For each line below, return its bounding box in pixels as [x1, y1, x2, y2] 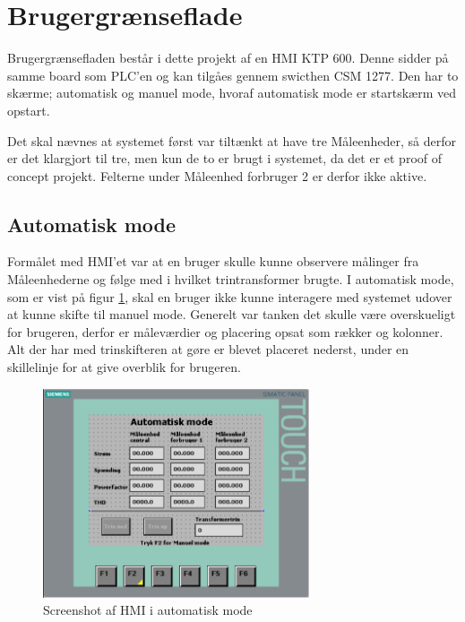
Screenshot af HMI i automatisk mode [43, 600, 253, 619]
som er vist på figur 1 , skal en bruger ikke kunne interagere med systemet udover [7, 287, 452, 306]
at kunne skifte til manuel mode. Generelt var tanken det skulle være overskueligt [7, 305, 456, 324]
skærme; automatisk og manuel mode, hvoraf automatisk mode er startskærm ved [7, 83, 457, 102]
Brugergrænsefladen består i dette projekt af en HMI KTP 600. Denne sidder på [7, 48, 449, 67]
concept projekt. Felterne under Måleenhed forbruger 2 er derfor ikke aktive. [7, 166, 427, 185]
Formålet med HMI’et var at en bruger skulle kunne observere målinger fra [7, 252, 419, 271]
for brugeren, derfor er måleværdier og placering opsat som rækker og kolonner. [7, 322, 443, 341]
